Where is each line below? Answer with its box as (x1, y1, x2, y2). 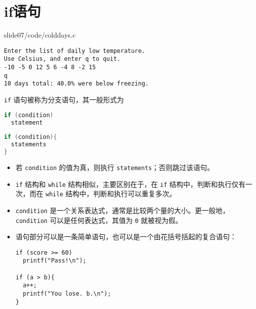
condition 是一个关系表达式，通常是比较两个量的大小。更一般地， (15, 205, 229, 215)
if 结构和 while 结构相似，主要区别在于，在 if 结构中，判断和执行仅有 (15, 178, 246, 189)
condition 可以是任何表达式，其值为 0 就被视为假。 (15, 215, 183, 225)
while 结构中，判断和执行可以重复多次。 (45, 188, 176, 199)
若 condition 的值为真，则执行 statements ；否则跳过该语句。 (15, 162, 214, 172)
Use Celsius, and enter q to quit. (4, 55, 121, 63)
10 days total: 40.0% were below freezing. (4, 80, 149, 88)
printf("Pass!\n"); (23, 257, 86, 265)
